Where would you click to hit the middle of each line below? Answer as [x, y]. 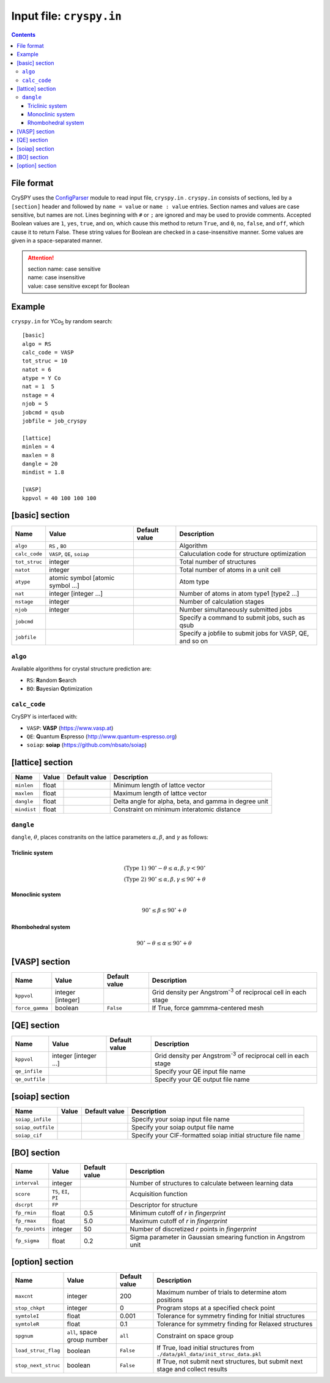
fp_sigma [27, 1241]
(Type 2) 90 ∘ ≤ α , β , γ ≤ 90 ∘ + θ [165, 879]
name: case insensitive [57, 277]
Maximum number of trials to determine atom [222, 1292]
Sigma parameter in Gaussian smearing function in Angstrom [218, 1237]
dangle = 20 [40, 463]
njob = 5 [35, 404]
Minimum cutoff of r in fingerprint [178, 1213]
